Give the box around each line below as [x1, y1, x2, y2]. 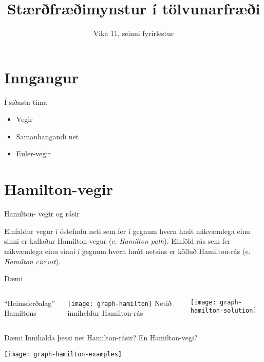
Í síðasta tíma [4, 96, 47, 107]
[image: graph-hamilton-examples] [4, 350, 122, 358]
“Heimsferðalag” [4, 297, 55, 308]
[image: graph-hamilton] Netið [67, 297, 172, 308]
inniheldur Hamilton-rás [67, 307, 143, 318]
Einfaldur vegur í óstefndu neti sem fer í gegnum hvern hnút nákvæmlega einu [4, 225, 250, 236]
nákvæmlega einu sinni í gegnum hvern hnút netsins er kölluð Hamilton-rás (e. [4, 245, 251, 256]
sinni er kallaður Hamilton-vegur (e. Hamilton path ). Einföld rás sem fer [4, 236, 231, 246]
